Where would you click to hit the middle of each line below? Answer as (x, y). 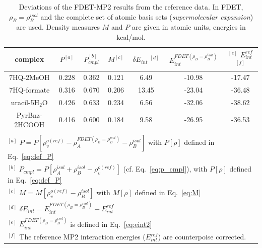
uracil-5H (25, 102)
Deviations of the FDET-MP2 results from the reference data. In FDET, (131, 7)
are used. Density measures (58, 27)
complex (29, 59)
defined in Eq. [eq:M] (168, 192)
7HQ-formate (29, 89)
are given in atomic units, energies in (189, 27)
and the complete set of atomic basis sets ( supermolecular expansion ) (147, 16)
